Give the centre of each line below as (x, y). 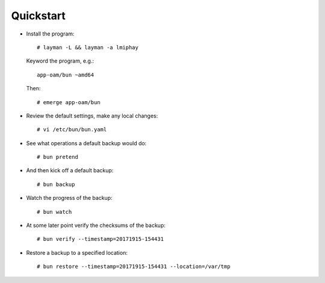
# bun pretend (57, 157)
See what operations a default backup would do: (86, 143)
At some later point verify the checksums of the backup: (96, 225)
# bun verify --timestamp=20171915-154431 (101, 239)
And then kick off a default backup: (70, 170)
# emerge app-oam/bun (69, 102)
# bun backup (56, 184)
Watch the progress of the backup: (69, 198)
